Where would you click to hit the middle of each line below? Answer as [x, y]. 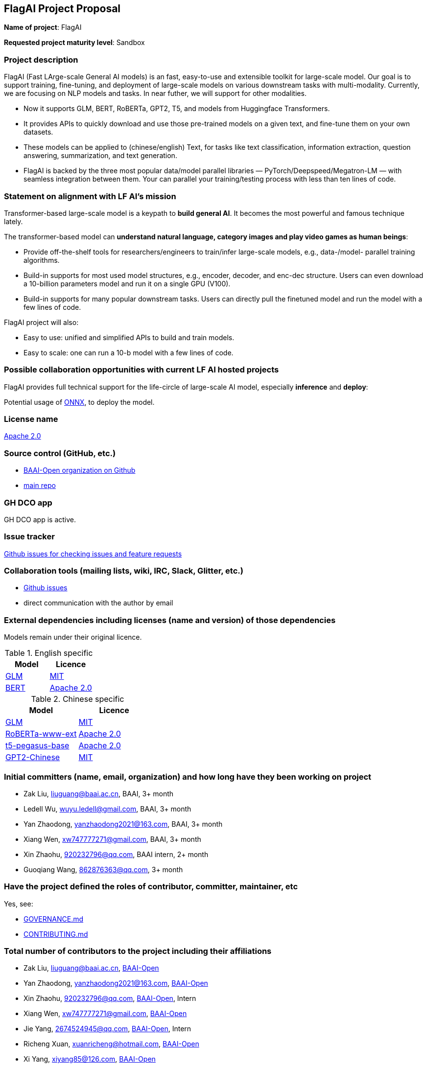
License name [31, 419]
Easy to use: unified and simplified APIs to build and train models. [129, 337]
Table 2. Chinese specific [78, 699]
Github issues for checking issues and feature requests [93, 554]
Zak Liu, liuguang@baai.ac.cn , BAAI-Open [91, 968]
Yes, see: [19, 904]
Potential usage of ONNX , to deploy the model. [79, 402]
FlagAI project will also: [41, 322]
